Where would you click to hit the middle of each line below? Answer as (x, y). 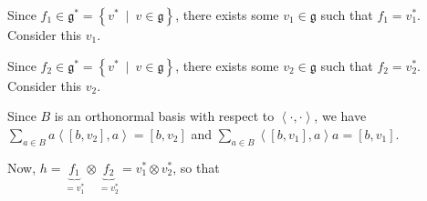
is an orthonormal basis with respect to (164, 116)
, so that (196, 167)
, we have (340, 116)
